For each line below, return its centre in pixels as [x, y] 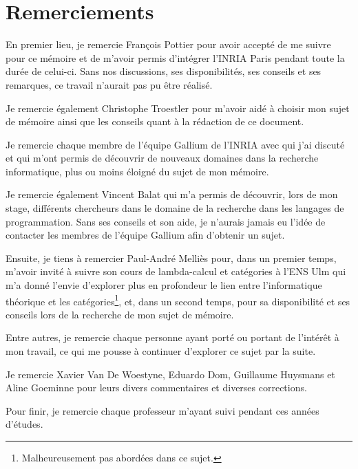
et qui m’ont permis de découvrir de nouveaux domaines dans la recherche [162, 158]
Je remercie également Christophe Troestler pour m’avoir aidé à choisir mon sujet [178, 108]
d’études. [24, 424]
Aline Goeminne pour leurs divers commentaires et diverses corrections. [156, 388]
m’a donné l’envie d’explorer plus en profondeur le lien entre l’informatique [164, 285]
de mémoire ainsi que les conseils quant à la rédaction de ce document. [155, 121]
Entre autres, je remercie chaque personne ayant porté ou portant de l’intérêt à [172, 337]
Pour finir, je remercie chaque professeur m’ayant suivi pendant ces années [162, 410]
